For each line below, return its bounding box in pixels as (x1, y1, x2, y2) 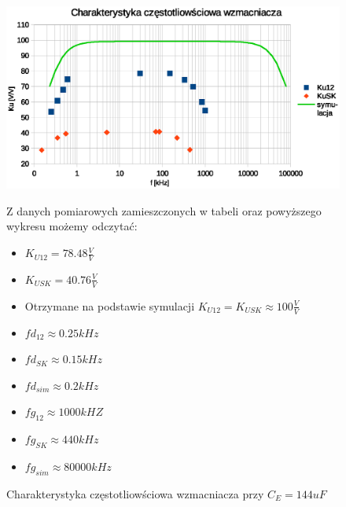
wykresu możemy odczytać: (6, 218, 138, 234)
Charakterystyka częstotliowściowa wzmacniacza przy (6, 485, 264, 501)
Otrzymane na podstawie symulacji (24, 297, 195, 314)
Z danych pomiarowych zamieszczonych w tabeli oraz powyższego (6, 202, 322, 219)
